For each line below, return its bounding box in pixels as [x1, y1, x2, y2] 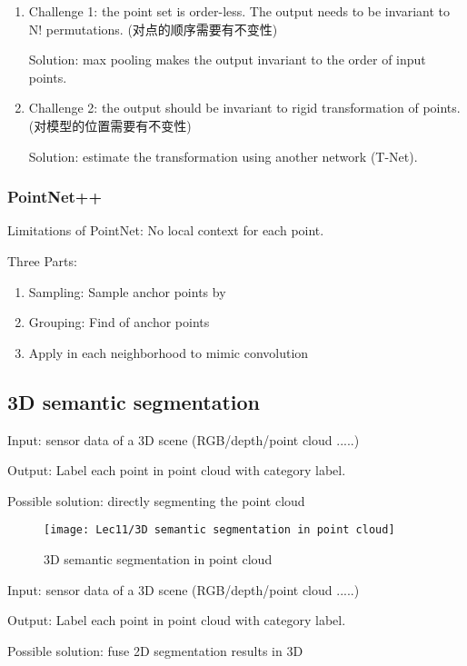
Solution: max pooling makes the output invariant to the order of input [28, 50, 426, 69]
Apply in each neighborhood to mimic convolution [28, 343, 309, 362]
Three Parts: [7, 251, 77, 270]
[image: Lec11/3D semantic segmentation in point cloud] [44, 523, 395, 537]
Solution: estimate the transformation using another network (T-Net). [28, 146, 418, 165]
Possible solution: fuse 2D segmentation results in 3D [7, 641, 303, 660]
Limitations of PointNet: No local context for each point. [7, 221, 324, 240]
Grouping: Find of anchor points [28, 313, 210, 332]
